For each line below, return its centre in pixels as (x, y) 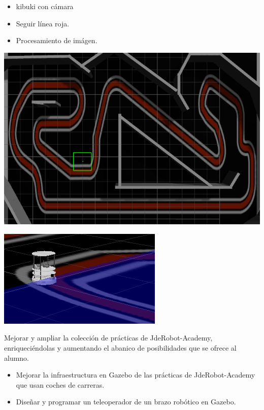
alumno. (17, 357)
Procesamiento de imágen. (57, 40)
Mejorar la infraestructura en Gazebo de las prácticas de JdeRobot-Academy (136, 375)
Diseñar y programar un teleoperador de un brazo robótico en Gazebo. (126, 402)
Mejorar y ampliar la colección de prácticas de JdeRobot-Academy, (108, 338)
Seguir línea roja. (43, 23)
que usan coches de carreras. (60, 384)
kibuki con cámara (45, 6)
